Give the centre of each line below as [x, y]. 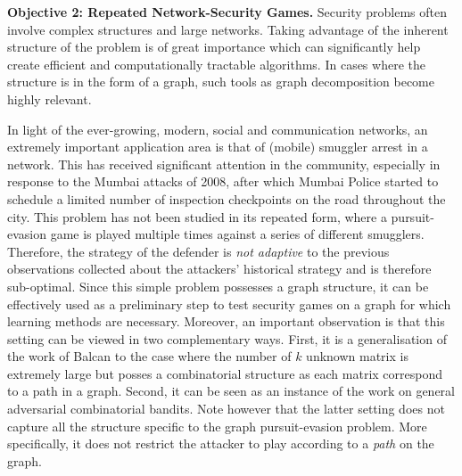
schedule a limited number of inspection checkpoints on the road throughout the [227, 198]
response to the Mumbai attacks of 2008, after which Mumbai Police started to [223, 181]
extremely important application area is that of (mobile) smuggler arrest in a [218, 147]
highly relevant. [49, 98]
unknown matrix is [357, 356]
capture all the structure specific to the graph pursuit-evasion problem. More [217, 426]
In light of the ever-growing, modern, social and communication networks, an [218, 129]
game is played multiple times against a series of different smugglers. [237, 234]
